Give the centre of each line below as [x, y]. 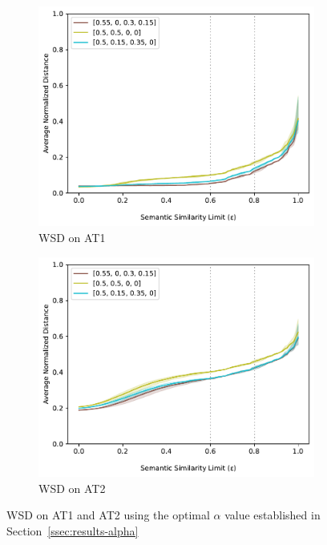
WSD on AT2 [72, 488]
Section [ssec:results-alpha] [73, 530]
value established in [272, 515]
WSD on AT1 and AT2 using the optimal [108, 515]
